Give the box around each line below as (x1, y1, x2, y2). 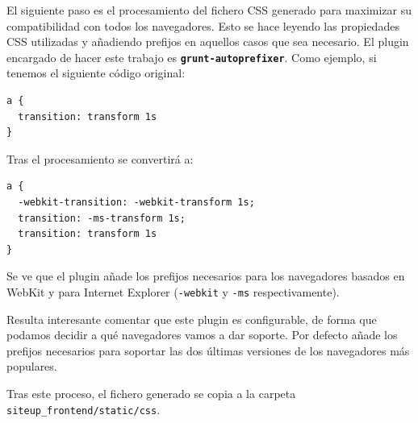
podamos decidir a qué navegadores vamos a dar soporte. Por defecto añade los (6, 326, 398, 343)
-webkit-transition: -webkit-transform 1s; (18, 197, 255, 208)
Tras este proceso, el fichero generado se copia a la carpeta (6, 385, 296, 401)
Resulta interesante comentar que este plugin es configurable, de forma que (6, 310, 377, 327)
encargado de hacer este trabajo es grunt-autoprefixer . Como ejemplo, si (6, 48, 377, 65)
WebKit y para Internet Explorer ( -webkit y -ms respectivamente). (6, 283, 340, 300)
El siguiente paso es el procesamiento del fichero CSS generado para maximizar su (6, 2, 412, 18)
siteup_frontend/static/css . (6, 400, 161, 417)
